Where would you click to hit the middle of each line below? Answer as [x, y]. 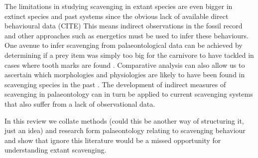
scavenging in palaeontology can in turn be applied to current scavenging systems [129, 94]
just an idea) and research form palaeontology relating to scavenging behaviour [125, 130]
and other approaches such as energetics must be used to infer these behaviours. [127, 35]
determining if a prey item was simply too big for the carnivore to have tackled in [129, 55]
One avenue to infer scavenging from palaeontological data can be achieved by [124, 45]
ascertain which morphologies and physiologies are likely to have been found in [125, 75]
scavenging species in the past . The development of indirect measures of [115, 84]
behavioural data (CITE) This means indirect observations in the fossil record [124, 26]
